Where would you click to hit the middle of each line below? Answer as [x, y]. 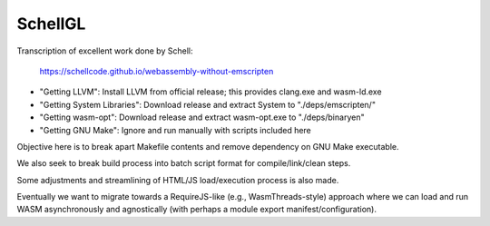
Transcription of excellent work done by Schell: [105, 51]
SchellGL [51, 24]
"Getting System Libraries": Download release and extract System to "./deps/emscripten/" [208, 104]
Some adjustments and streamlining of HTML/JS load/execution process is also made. [178, 180]
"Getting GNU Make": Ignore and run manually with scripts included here [176, 130]
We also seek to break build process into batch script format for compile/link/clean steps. [184, 163]
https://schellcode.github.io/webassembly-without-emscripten [157, 71]
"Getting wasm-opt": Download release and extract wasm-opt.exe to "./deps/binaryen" [202, 117]
